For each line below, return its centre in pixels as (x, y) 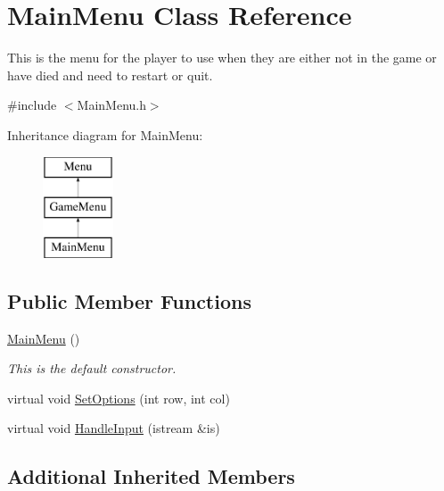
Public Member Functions (129, 300)
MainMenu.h (111, 105)
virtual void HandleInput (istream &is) (114, 428)
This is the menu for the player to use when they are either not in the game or (222, 58)
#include (32, 105)
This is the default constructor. (92, 368)
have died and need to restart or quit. (110, 75)
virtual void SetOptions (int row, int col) (119, 398)
